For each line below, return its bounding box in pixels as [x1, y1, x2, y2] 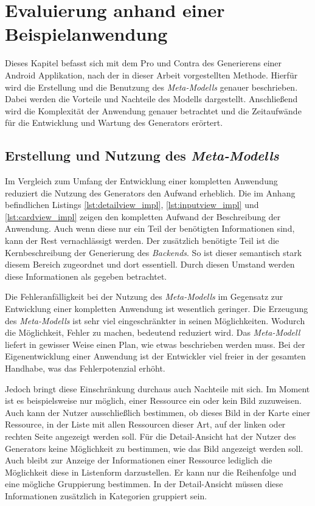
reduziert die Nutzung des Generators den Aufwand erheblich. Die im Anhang [5, 186, 296, 199]
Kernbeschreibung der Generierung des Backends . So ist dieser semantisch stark [5, 246, 302, 258]
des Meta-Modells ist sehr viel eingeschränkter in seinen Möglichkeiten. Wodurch [5, 314, 305, 327]
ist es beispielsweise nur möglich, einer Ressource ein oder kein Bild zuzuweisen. [5, 394, 302, 407]
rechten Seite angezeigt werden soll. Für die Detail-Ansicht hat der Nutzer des [5, 429, 296, 442]
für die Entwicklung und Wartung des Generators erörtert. [5, 116, 223, 129]
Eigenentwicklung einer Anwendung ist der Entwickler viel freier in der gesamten [5, 350, 306, 362]
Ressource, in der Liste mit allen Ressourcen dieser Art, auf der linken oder [5, 418, 286, 431]
